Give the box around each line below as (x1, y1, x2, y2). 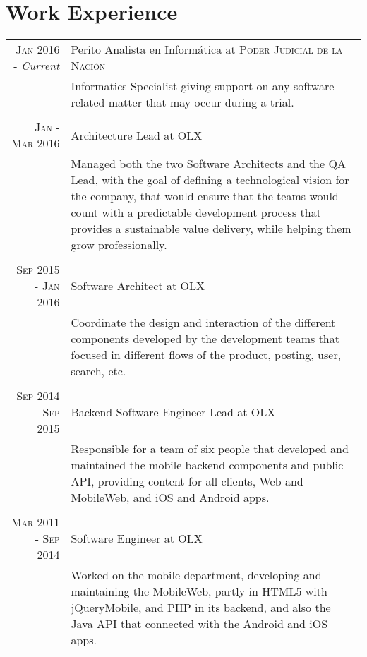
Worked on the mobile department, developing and (71, 567, 322, 584)
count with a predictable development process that (71, 204, 321, 221)
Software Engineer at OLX (71, 530, 203, 547)
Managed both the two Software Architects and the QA (71, 155, 346, 172)
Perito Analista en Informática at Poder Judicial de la (71, 41, 343, 58)
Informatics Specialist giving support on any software (71, 78, 335, 95)
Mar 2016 (11, 135, 60, 152)
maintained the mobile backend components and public (71, 457, 344, 474)
